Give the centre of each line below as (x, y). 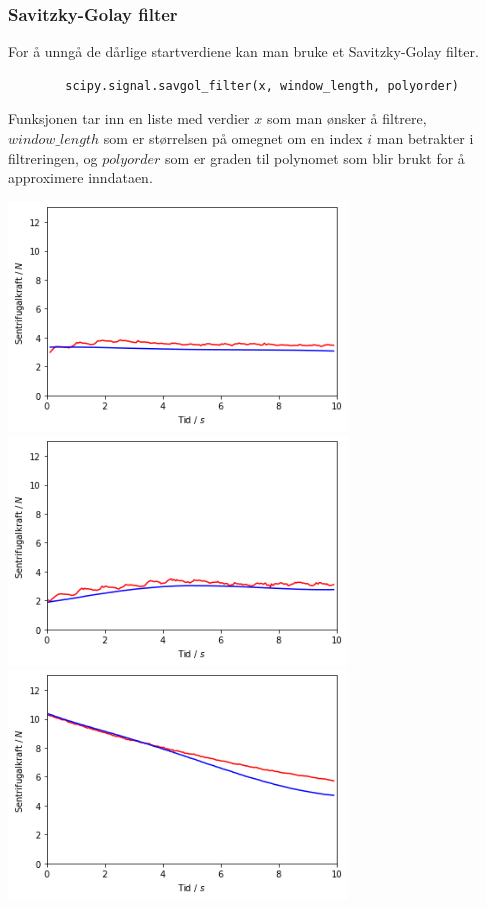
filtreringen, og (53, 157)
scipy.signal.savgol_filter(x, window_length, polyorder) (262, 85)
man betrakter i (425, 138)
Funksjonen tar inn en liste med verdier (129, 118)
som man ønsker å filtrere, (346, 118)
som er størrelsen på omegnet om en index (233, 138)
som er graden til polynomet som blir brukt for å (315, 157)
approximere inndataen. (80, 177)
